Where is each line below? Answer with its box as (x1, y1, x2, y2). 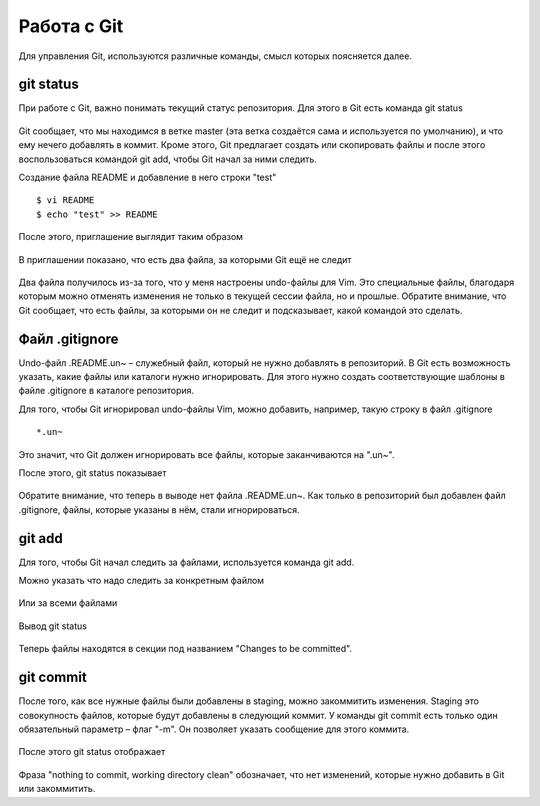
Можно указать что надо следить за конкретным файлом (18, 575, 265, 587)
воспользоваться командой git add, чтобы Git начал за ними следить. (18, 153, 317, 165)
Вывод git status (18, 620, 87, 632)
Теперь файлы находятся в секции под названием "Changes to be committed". (18, 643, 353, 655)
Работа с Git (18, 15, 124, 37)
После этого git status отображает (18, 746, 166, 758)
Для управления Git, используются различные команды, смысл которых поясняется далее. (18, 50, 412, 62)
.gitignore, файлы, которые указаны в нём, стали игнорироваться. (18, 503, 300, 515)
